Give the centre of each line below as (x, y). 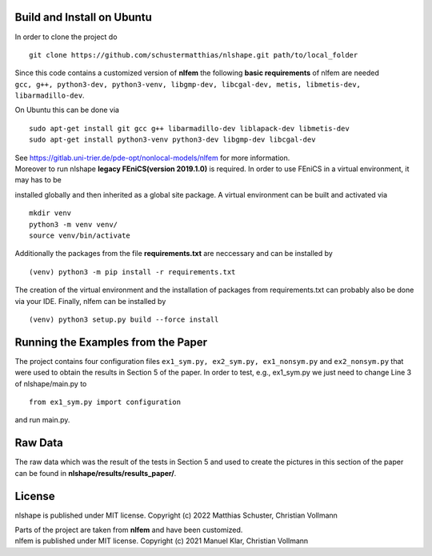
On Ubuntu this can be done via (67, 110)
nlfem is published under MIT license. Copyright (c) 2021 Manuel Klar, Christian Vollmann (162, 541)
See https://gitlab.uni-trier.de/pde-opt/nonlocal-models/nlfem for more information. (152, 158)
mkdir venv (50, 213)
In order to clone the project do (66, 37)
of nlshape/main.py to (51, 383)
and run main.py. (42, 420)
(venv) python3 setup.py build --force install (124, 319)
